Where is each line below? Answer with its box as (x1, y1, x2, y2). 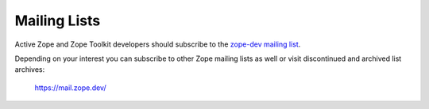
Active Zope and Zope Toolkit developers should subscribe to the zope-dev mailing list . (14, 39, 301, 49)
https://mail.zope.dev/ (34, 83, 106, 92)
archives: (14, 65, 45, 74)
